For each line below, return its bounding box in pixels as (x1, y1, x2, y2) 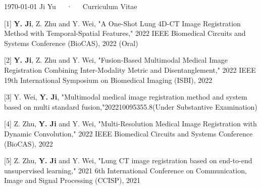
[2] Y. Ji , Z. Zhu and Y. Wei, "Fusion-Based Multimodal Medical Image (4, 55, 228, 65)
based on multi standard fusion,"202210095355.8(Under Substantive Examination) (4, 101, 257, 112)
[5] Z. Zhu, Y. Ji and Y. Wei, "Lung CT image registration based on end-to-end (4, 155, 252, 166)
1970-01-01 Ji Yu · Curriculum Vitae (4, 1, 137, 11)
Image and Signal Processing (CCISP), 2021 (4, 175, 141, 185)
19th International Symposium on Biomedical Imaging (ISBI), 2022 (4, 74, 213, 85)
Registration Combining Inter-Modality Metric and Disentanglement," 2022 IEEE (4, 64, 256, 75)
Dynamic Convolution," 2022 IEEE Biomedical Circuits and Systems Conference (4, 128, 253, 138)
